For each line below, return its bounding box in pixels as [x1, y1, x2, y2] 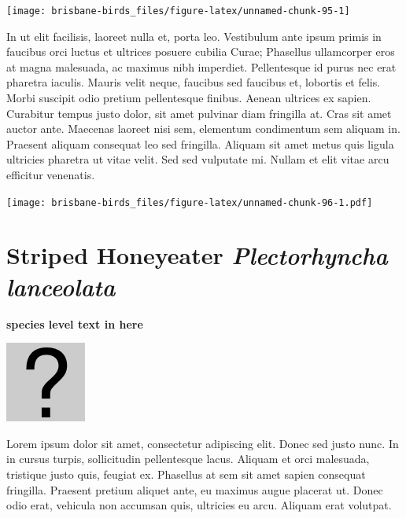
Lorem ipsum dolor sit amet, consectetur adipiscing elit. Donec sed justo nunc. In [6, 435, 399, 451]
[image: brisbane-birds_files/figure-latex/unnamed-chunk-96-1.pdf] [6, 197, 373, 208]
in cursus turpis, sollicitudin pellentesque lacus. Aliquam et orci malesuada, [6, 450, 370, 467]
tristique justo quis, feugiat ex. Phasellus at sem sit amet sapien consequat [6, 465, 366, 482]
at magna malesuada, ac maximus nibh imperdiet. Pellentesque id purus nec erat [6, 58, 397, 75]
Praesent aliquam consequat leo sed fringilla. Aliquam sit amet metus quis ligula [6, 135, 394, 152]
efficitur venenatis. [6, 167, 95, 182]
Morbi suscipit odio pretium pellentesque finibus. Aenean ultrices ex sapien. [6, 90, 371, 106]
